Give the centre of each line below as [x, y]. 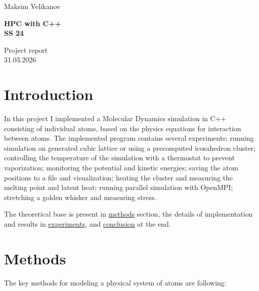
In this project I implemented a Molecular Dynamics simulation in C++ [115, 118]
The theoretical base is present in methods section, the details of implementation [128, 214]
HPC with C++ [33, 23]
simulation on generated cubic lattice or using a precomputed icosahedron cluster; [130, 148]
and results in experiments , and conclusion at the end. [88, 224]
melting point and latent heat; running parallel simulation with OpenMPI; [118, 187]
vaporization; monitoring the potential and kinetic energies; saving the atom [121, 168]
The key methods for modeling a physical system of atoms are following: [115, 282]
